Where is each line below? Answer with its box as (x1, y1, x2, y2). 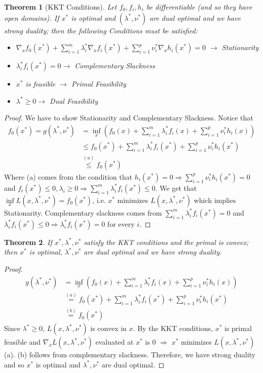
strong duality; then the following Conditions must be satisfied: (4, 25, 198, 35)
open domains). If (4, 12, 59, 23)
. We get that (155, 182, 197, 193)
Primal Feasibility (71, 78, 126, 89)
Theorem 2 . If (4, 236, 52, 247)
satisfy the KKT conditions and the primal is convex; (84, 236, 249, 247)
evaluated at (95, 337, 134, 347)
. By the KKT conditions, (133, 323, 213, 334)
